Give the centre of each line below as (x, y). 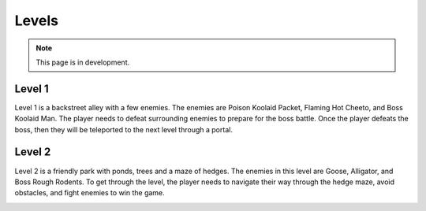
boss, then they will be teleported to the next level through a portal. (123, 129)
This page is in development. (83, 62)
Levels (37, 20)
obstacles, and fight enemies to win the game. (90, 193)
